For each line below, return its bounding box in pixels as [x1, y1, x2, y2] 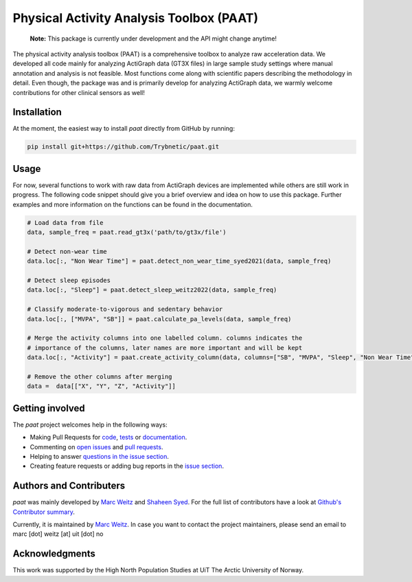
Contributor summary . [12, 508, 76, 516]
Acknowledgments [12, 548, 96, 560]
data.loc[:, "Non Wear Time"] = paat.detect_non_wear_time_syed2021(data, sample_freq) [27, 257, 332, 265]
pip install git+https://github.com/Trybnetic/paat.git [27, 143, 220, 151]
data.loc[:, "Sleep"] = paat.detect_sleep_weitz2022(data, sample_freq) [27, 286, 277, 294]
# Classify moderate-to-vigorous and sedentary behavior [27, 305, 223, 313]
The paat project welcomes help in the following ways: [12, 420, 168, 429]
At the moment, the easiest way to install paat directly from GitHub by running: [12, 125, 235, 133]
